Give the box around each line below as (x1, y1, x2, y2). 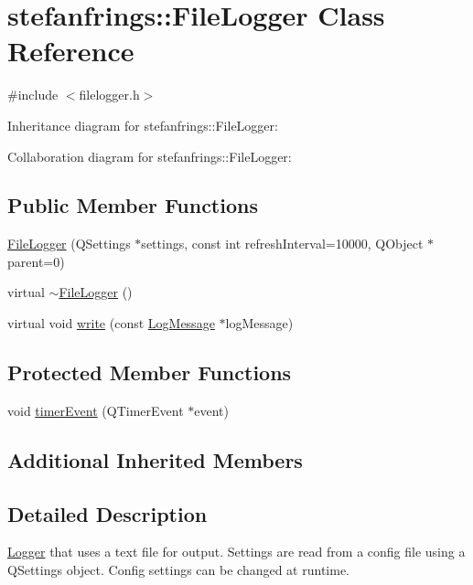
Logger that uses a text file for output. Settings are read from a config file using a (7, 542, 466, 561)
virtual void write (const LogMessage (7, 314, 215, 333)
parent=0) (7, 251, 65, 271)
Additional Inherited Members (7, 445, 303, 473)
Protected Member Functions (7, 358, 292, 387)
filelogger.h (79, 85, 140, 104)
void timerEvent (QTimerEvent (7, 400, 184, 420)
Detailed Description (7, 499, 208, 527)
